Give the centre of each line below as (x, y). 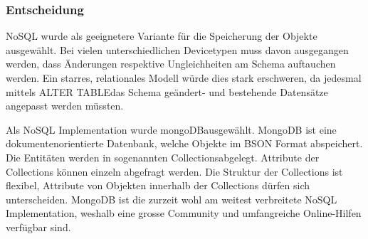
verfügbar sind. (38, 227)
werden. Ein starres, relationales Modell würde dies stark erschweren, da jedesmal (184, 78)
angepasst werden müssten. (65, 106)
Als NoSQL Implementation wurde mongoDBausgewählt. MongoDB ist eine (171, 129)
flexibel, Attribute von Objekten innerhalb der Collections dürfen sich (158, 185)
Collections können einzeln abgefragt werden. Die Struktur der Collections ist (174, 171)
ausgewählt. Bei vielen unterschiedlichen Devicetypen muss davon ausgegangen (177, 49)
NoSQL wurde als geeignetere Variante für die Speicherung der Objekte (162, 36)
